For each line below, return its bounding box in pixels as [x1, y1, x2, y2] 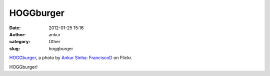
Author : [9, 31, 26, 37]
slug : [9, 45, 20, 52]
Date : [9, 25, 21, 31]
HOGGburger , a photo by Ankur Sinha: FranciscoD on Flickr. [9, 55, 132, 61]
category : [9, 39, 30, 45]
